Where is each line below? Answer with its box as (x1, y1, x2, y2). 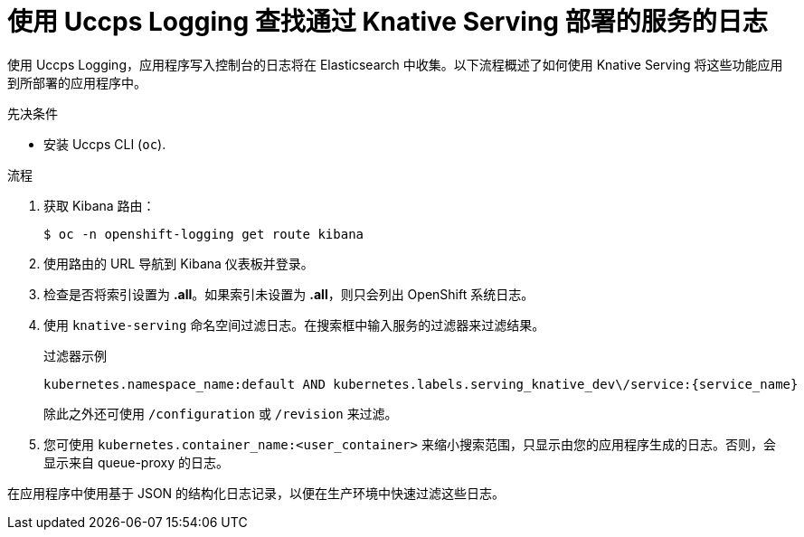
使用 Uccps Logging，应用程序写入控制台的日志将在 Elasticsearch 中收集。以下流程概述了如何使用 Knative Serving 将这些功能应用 (7, 56, 783, 72)
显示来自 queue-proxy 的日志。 (43, 454, 229, 470)
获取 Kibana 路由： (43, 197, 156, 213)
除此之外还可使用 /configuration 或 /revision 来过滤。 (43, 405, 398, 421)
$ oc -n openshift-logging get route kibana (43, 226, 364, 241)
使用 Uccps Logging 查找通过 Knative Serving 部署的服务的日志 (7, 6, 768, 37)
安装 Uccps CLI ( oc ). (43, 136, 166, 152)
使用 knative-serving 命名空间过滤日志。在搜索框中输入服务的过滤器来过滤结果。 (43, 316, 545, 333)
